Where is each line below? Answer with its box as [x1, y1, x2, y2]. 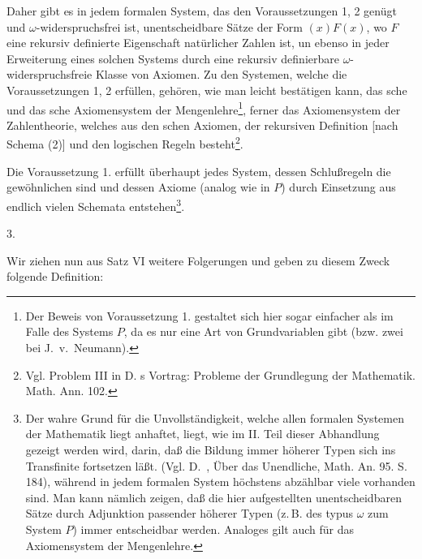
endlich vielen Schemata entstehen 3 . [6, 195, 185, 214]
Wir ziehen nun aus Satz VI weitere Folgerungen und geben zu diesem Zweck [6, 252, 390, 269]
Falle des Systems [25, 323, 114, 340]
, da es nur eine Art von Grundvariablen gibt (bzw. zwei [123, 323, 403, 340]
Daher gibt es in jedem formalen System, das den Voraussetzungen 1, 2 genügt [6, 2, 397, 19]
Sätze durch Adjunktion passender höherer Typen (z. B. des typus [25, 505, 353, 522]
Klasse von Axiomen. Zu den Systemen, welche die [95, 66, 347, 83]
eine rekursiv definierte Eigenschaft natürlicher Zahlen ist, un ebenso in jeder [6, 34, 390, 51]
